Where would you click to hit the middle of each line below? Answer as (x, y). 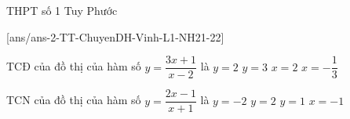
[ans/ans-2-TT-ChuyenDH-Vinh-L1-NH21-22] (115, 36)
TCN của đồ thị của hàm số (74, 100)
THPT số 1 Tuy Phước (62, 10)
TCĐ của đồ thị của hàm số (74, 66)
